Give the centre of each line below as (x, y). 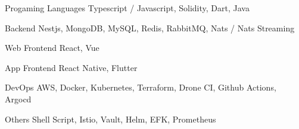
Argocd (18, 99)
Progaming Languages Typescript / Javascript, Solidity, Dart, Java (127, 8)
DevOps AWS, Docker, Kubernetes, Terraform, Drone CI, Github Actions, (141, 87)
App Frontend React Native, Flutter (71, 67)
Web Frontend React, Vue (52, 48)
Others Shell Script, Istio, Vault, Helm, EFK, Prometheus (110, 119)
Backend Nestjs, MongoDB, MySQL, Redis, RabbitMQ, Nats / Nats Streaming (150, 28)
